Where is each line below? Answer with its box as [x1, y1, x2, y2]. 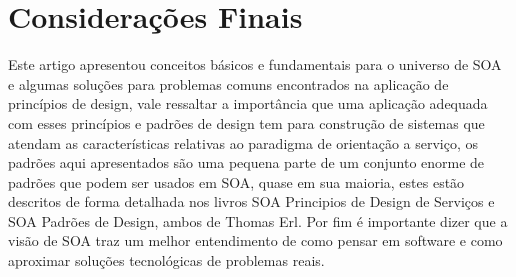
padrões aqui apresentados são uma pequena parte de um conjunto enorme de [8, 152, 485, 173]
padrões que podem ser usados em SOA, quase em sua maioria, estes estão [8, 171, 465, 192]
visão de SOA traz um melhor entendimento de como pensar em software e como [8, 230, 503, 251]
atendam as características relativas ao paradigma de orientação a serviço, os [8, 132, 479, 153]
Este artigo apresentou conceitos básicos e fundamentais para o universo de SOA [8, 54, 502, 75]
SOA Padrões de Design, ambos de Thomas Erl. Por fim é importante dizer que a [8, 210, 508, 231]
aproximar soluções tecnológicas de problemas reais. [8, 250, 325, 271]
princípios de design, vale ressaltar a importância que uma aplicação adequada [8, 93, 488, 114]
